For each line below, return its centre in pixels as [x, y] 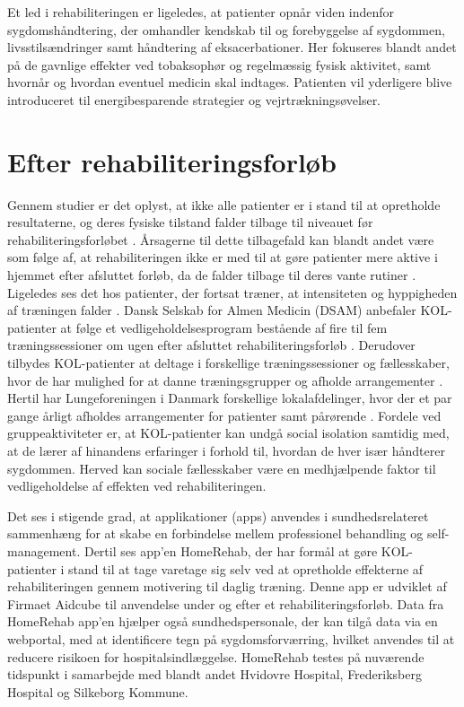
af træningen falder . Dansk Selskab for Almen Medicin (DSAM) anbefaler [212, 310]
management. [44, 550]
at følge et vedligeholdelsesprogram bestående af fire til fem [224, 327]
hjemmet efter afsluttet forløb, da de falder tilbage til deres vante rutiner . [212, 275]
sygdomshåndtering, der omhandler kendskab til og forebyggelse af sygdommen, [226, 29]
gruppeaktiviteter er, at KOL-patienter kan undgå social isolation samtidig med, [228, 433]
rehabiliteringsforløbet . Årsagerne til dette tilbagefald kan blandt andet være [221, 239]
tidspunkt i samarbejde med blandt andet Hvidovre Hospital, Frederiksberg [214, 674]
